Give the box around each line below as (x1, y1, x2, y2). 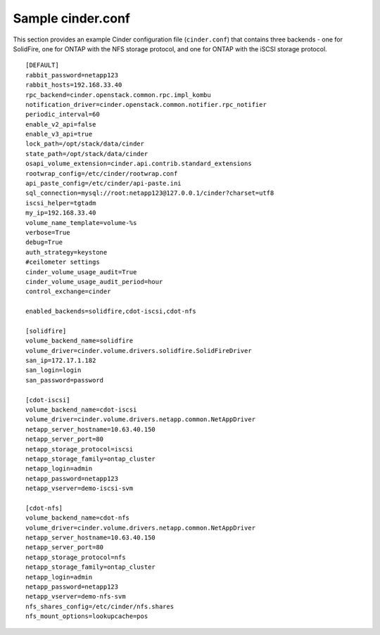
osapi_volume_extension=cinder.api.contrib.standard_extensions (25, 160, 253, 168)
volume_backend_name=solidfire (25, 337, 134, 345)
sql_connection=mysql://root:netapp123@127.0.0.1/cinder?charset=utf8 (25, 189, 274, 197)
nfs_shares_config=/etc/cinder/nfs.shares (25, 602, 175, 610)
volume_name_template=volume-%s (25, 219, 137, 226)
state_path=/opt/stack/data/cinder (25, 150, 148, 158)
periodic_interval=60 (25, 110, 100, 119)
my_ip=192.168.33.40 (25, 209, 96, 217)
